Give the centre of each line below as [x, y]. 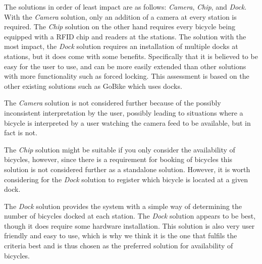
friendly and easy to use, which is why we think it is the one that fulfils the [121, 235]
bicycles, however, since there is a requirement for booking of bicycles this [118, 159]
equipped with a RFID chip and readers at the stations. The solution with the [125, 36]
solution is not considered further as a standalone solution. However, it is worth [127, 169]
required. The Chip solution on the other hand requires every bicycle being [120, 27]
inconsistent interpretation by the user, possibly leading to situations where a [124, 112]
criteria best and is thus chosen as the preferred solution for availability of [119, 246]
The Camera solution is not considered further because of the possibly [113, 103]
